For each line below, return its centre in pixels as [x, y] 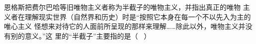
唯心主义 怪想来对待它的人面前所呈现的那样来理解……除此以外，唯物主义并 [125, 26]
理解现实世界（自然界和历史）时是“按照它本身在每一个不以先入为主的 [138, 16]
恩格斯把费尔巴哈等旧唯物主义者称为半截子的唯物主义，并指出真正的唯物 [122, 7]
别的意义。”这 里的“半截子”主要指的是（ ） [81, 35]
